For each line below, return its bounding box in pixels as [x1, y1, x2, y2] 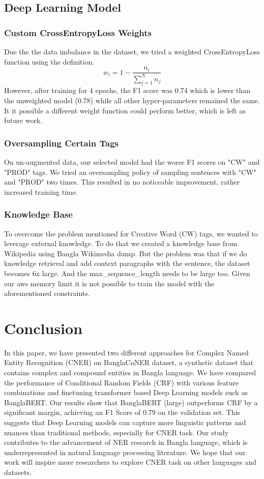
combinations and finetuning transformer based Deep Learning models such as [4, 387, 248, 398]
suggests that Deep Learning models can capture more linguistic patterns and [4, 417, 246, 428]
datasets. [4, 466, 32, 477]
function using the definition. [4, 56, 95, 67]
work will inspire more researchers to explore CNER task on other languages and [4, 457, 256, 467]
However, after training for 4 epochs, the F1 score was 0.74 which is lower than [4, 85, 251, 96]
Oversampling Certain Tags [4, 136, 119, 149]
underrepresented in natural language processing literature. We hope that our [4, 446, 246, 457]
